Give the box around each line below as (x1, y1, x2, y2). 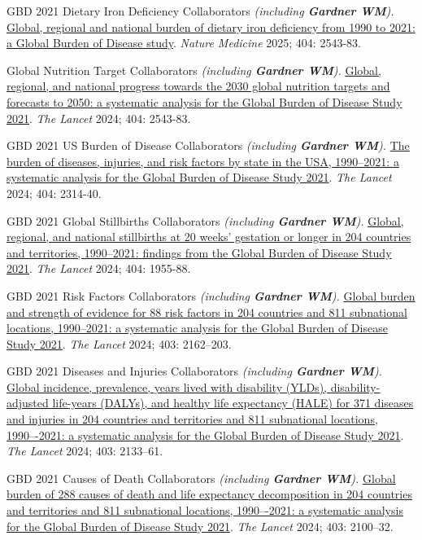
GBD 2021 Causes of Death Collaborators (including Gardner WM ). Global (7, 469, 396, 486)
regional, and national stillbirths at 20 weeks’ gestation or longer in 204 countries (7, 228, 411, 245)
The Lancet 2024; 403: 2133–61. (7, 442, 163, 459)
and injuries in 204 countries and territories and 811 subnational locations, (7, 410, 378, 428)
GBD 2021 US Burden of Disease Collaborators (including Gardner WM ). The (7, 137, 410, 154)
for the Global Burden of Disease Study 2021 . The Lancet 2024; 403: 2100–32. (7, 517, 394, 534)
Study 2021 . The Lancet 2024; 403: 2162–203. (7, 335, 232, 352)
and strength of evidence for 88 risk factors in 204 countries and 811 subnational (7, 303, 407, 320)
